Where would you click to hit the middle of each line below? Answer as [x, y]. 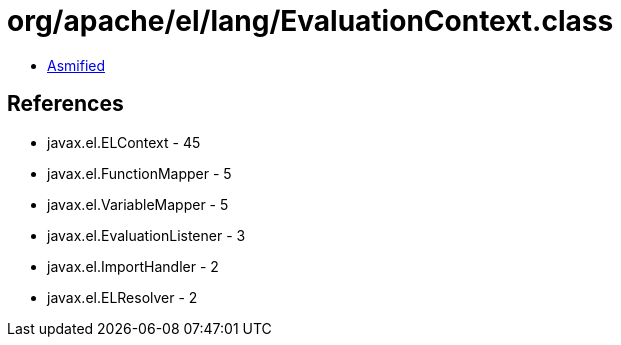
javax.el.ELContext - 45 [124, 142]
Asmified [76, 65]
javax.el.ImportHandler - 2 [133, 266]
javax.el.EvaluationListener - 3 [146, 235]
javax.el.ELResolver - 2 [122, 297]
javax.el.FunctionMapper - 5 [139, 173]
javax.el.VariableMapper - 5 [138, 204]
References [65, 104]
